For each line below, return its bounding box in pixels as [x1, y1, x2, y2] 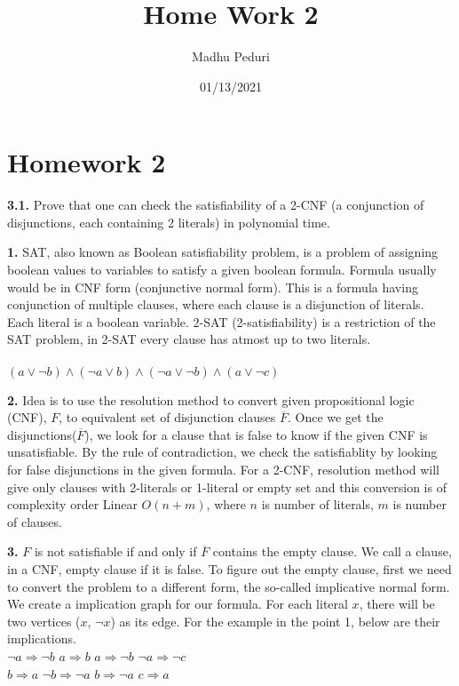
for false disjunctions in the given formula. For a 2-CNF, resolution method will [7, 459, 440, 478]
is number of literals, [261, 495, 374, 514]
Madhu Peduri [192, 47, 270, 66]
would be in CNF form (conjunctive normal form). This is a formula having [7, 277, 418, 296]
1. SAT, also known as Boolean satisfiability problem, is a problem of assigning [7, 243, 439, 261]
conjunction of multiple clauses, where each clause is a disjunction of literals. [7, 295, 424, 314]
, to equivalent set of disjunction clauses [59, 408, 276, 427]
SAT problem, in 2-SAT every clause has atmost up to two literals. [7, 330, 371, 348]
